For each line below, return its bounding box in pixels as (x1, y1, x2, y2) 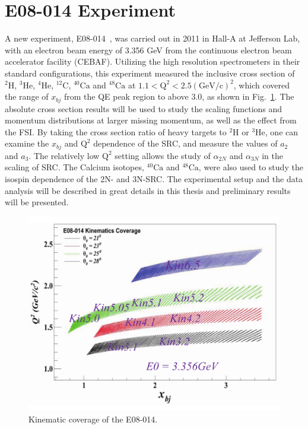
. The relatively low (28, 149, 100, 161)
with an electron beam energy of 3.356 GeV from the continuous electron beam (5, 43, 292, 56)
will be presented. (5, 196, 69, 208)
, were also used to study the (198, 161, 303, 173)
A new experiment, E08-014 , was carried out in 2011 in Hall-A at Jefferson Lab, (5, 32, 300, 45)
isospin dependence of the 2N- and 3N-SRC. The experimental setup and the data (5, 172, 303, 185)
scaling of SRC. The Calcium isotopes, (5, 161, 144, 173)
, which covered (233, 78, 290, 91)
